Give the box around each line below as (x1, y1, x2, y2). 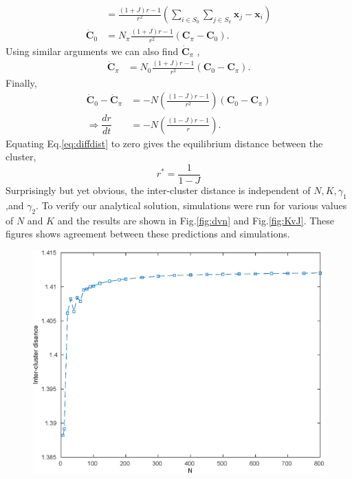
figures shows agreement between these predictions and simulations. (5, 226, 290, 241)
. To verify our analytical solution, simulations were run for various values (36, 198, 347, 212)
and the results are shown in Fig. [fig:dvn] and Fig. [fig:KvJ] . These (57, 213, 335, 227)
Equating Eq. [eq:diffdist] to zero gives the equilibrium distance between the (5, 136, 323, 150)
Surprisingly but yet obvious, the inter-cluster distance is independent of (5, 182, 311, 197)
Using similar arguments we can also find (5, 43, 179, 58)
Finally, (5, 75, 37, 89)
